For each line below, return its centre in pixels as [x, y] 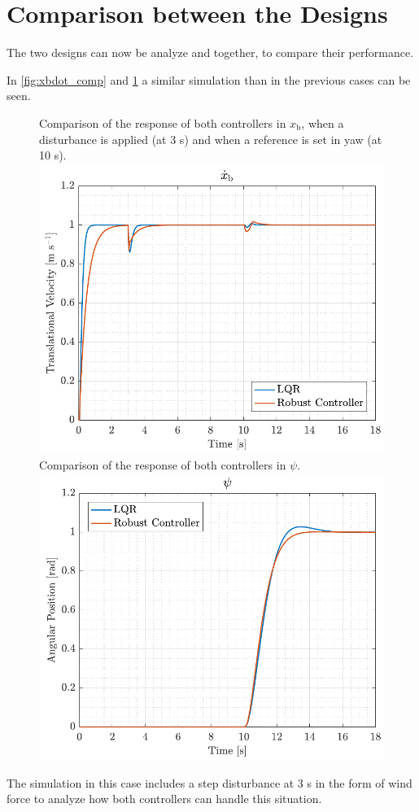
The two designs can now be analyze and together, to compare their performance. [210, 52]
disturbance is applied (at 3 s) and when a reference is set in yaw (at [211, 139]
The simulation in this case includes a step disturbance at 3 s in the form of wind [209, 782]
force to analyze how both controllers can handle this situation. [164, 799]
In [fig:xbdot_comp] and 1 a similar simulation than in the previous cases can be [209, 79]
